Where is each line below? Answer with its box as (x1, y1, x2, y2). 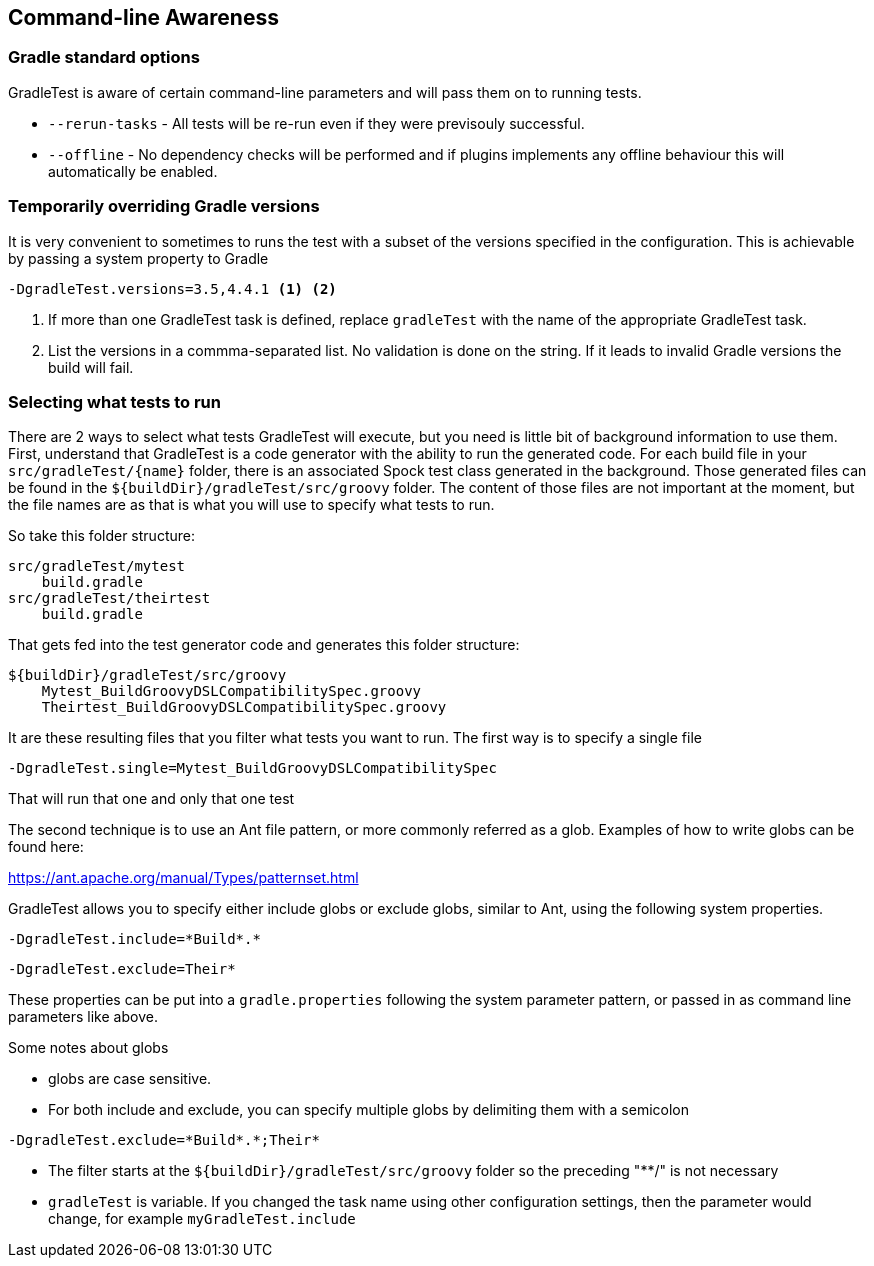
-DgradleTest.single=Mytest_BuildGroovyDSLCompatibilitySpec (8, 760, 497, 777)
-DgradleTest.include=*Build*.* (8, 931, 261, 948)
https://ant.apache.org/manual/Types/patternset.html (8, 869, 359, 887)
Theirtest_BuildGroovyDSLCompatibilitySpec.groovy (41, 699, 447, 716)
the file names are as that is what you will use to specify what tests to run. (8, 496, 495, 514)
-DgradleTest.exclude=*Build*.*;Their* (8, 1132, 320, 1149)
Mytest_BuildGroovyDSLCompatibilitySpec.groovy (41, 683, 422, 700)
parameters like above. (8, 1008, 158, 1026)
